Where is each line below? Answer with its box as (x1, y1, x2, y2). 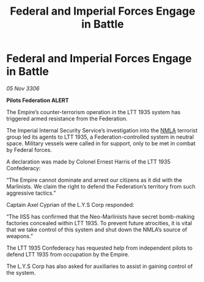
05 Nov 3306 (6, 84, 40, 92)
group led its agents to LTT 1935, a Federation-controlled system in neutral (6, 133, 194, 140)
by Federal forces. (6, 146, 52, 153)
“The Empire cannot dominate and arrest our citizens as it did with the (6, 176, 182, 184)
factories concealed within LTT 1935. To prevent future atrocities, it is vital (6, 219, 192, 226)
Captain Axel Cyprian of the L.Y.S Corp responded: (6, 201, 134, 208)
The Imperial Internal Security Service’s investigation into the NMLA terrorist (6, 126, 198, 134)
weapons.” (6, 232, 34, 239)
